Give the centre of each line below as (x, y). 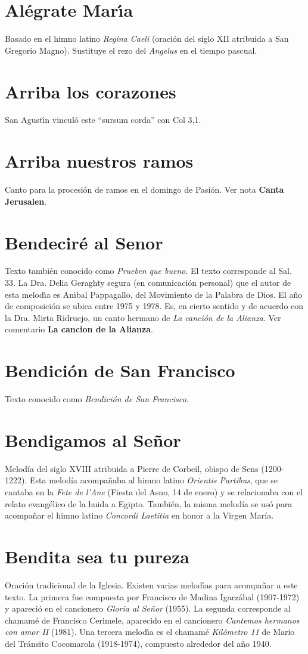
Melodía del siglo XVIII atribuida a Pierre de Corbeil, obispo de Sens (132, 468)
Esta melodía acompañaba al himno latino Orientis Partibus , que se (154, 480)
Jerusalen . (26, 201)
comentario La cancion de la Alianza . (79, 329)
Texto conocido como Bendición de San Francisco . (97, 399)
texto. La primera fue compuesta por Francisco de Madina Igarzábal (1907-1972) (152, 596)
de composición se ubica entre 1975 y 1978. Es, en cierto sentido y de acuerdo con (154, 306)
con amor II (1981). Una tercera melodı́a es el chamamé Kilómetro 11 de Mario (150, 632)
